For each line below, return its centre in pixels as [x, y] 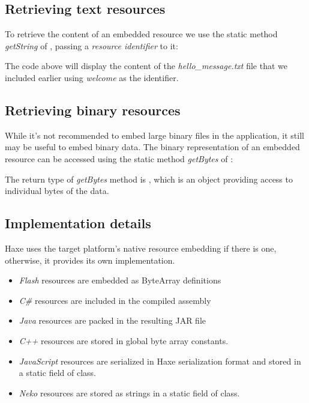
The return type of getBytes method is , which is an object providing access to [149, 179]
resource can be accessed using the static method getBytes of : [119, 158]
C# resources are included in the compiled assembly [115, 300]
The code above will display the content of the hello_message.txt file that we [146, 66]
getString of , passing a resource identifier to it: [91, 45]
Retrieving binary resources [93, 110]
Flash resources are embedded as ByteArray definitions [120, 280]
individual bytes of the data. [57, 191]
